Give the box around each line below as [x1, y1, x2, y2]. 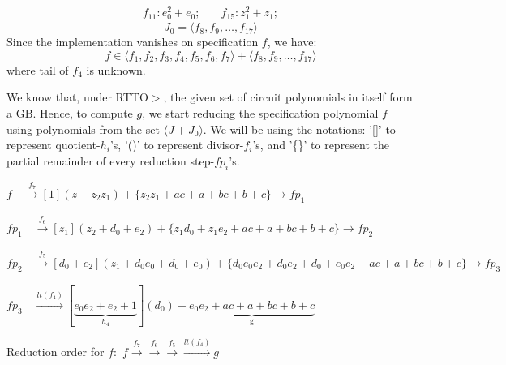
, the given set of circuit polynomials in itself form [163, 88, 413, 105]
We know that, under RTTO [6, 88, 148, 105]
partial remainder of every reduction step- [6, 152, 215, 169]
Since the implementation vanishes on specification [6, 33, 259, 50]
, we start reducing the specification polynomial [142, 105, 379, 122]
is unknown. [86, 61, 146, 78]
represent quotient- [6, 136, 101, 153]
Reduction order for [6, 342, 105, 359]
